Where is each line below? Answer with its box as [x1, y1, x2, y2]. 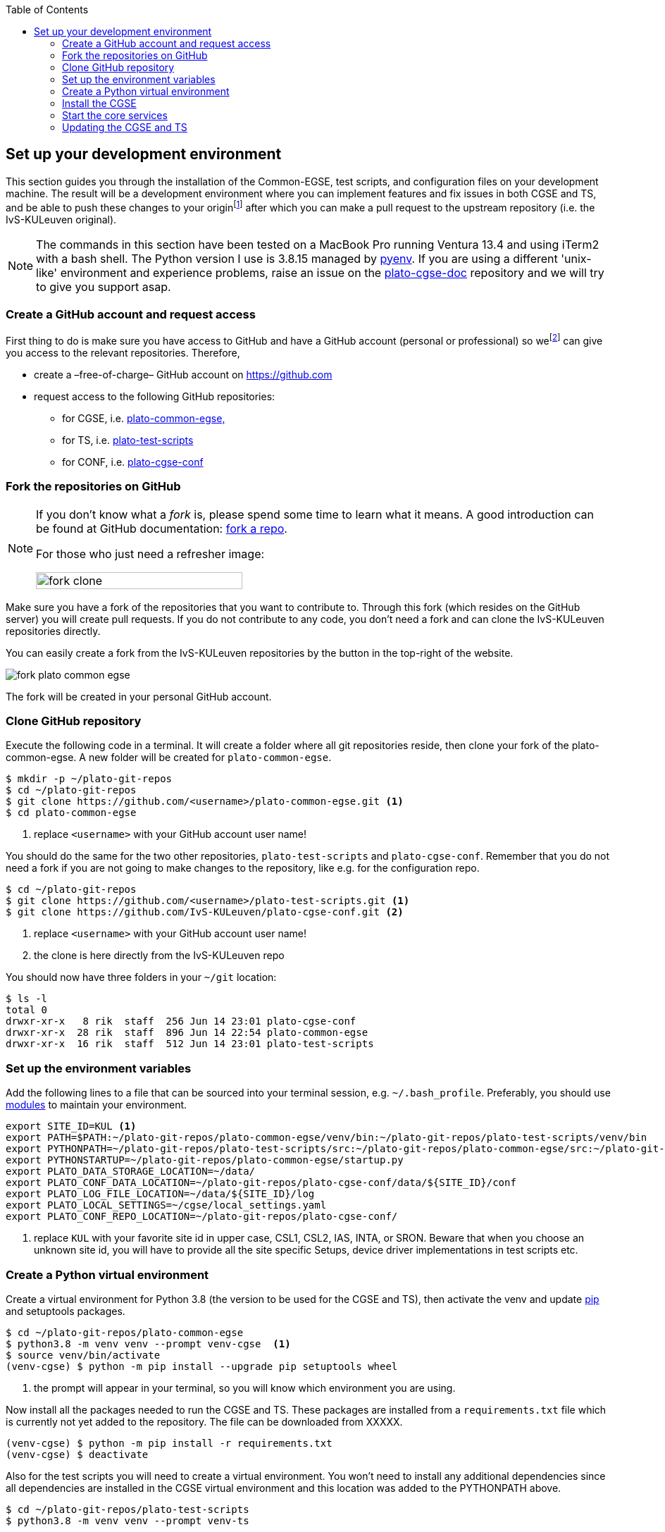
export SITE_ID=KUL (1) [6, 1120, 137, 1132]
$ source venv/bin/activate [6, 1349, 161, 1361]
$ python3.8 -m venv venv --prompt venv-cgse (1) [6, 1338, 291, 1349]
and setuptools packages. [6, 1304, 125, 1317]
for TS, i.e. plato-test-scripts [62, 433, 194, 446]
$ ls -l [6, 993, 48, 1005]
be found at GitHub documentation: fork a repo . [36, 521, 287, 536]
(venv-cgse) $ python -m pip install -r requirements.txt [6, 1437, 332, 1449]
